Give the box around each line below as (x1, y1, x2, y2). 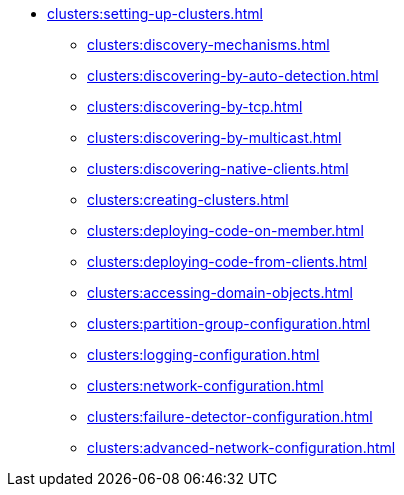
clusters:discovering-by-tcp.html (87, 98, 303, 115)
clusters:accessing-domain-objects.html (87, 284, 353, 301)
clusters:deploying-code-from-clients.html (87, 253, 368, 270)
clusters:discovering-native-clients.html (87, 160, 349, 177)
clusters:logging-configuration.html (87, 346, 320, 363)
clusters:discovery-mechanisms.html (87, 36, 330, 53)
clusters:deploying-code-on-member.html (87, 222, 364, 239)
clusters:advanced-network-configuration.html (87, 439, 396, 456)
